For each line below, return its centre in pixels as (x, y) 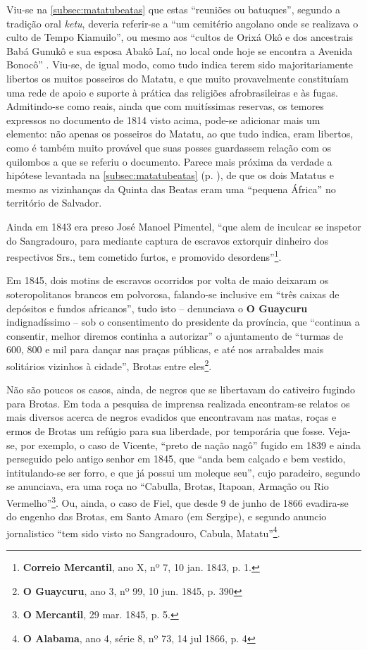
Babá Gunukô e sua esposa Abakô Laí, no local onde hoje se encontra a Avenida (180, 50)
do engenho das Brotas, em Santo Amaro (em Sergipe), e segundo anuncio (167, 516)
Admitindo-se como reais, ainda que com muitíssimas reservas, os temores (165, 106)
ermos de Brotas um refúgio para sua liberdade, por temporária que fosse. (166, 430)
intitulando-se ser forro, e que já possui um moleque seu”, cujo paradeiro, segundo (183, 472)
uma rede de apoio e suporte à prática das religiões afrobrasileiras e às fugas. (172, 92)
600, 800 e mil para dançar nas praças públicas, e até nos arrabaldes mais (165, 349)
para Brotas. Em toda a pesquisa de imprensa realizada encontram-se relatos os (178, 403)
